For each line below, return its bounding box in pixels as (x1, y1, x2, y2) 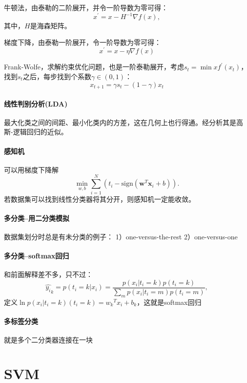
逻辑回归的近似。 (13, 127, 68, 137)
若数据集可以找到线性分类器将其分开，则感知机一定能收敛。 (4, 193, 195, 204)
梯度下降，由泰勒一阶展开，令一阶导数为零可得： (4, 37, 161, 47)
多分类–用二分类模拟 (4, 213, 70, 223)
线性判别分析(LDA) (4, 98, 68, 108)
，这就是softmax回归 (137, 297, 202, 307)
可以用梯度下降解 (4, 164, 59, 174)
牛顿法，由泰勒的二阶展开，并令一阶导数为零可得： (4, 2, 168, 12)
